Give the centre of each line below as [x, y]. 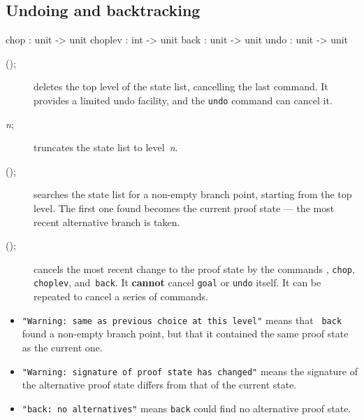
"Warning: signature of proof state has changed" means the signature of [190, 371]
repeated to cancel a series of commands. [121, 296]
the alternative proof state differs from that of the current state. [159, 385]
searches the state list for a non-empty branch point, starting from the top [193, 194]
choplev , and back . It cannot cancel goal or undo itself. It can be [177, 282]
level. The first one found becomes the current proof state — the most [184, 208]
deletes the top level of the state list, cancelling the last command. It [181, 86]
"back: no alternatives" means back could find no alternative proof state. [187, 408]
